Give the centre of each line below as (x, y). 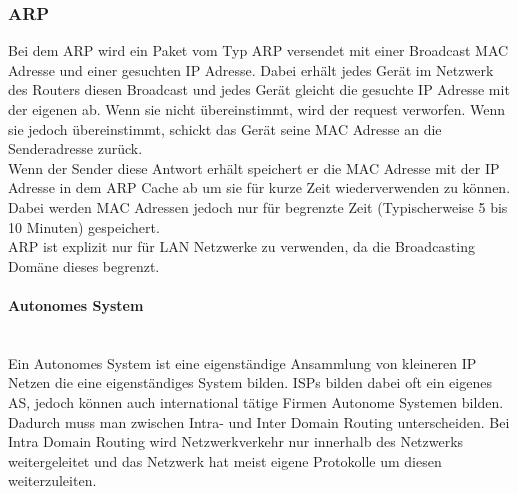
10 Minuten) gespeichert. (84, 226)
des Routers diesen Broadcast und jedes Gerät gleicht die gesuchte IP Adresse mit (259, 89)
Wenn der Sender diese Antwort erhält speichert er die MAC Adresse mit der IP (254, 167)
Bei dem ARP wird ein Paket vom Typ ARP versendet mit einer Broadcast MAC (258, 50)
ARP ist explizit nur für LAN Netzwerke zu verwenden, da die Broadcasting (241, 246)
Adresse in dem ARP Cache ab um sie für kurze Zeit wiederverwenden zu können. (259, 187)
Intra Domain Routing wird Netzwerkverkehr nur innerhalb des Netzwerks (236, 441)
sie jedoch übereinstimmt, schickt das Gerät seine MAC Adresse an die (225, 128)
